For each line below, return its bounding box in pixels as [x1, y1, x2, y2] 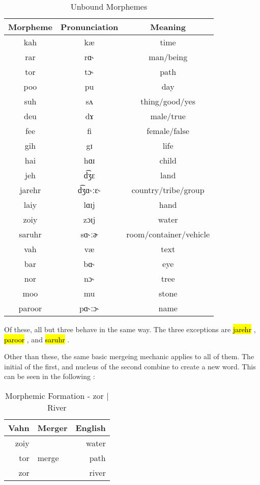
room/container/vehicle [126, 228, 210, 240]
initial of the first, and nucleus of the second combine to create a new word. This [4, 361, 256, 371]
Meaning [150, 21, 186, 33]
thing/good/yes [140, 95, 195, 107]
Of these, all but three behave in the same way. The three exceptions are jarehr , [4, 324, 256, 334]
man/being [149, 51, 188, 63]
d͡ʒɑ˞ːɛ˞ [77, 184, 101, 196]
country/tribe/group [131, 184, 205, 196]
